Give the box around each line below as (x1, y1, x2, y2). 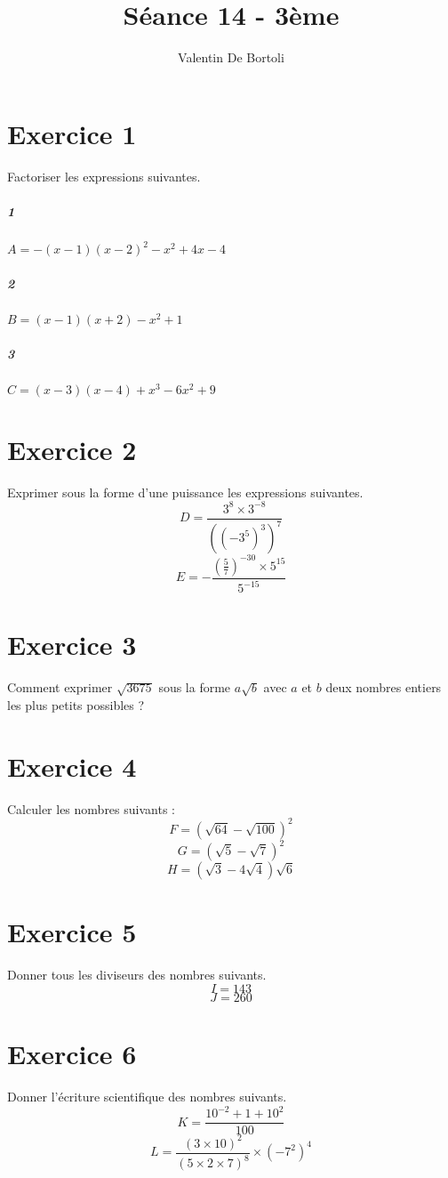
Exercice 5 (7, 914, 137, 950)
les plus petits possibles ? (7, 695, 145, 714)
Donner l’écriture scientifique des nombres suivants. (7, 1086, 287, 1105)
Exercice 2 (7, 431, 137, 467)
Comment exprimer (7, 678, 113, 697)
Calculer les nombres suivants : (7, 799, 175, 818)
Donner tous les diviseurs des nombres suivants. (7, 965, 267, 984)
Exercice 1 (7, 115, 137, 151)
